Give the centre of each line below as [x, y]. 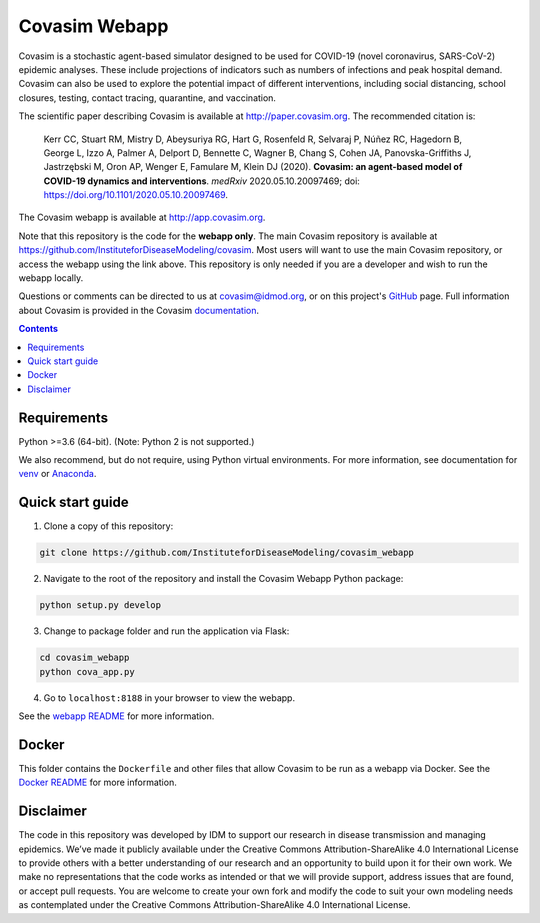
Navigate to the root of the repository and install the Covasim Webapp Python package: [223, 579]
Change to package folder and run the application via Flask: [166, 631]
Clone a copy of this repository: [108, 526]
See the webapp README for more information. [116, 716]
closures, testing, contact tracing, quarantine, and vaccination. [147, 97]
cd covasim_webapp [84, 658]
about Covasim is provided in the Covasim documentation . [139, 310]
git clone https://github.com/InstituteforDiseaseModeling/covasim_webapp [227, 553]
